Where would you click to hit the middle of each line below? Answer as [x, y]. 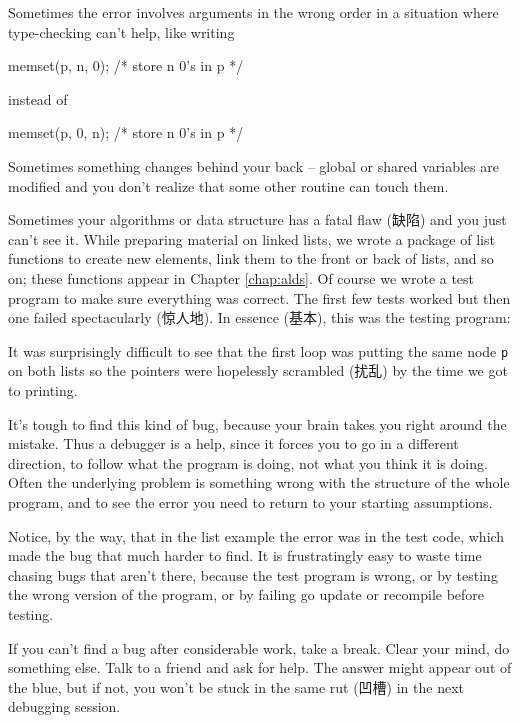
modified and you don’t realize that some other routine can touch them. [228, 185]
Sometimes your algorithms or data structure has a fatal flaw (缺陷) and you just [257, 219]
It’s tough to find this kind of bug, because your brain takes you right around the [257, 423]
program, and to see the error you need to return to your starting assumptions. [250, 501]
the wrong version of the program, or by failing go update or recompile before [246, 594]
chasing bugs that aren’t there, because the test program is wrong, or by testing [253, 574]
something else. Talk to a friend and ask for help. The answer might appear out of [260, 667]
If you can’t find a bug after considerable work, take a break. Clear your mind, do [259, 647]
